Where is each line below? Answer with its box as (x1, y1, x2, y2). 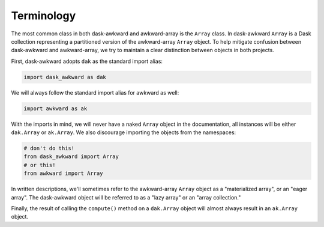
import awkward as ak (23, 105, 88, 112)
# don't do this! (23, 145, 75, 152)
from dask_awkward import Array (23, 153, 119, 160)
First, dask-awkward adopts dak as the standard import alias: (11, 57, 163, 65)
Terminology (11, 9, 76, 22)
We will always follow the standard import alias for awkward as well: (11, 89, 179, 96)
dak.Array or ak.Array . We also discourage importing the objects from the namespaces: (11, 129, 236, 136)
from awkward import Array (23, 170, 103, 177)
